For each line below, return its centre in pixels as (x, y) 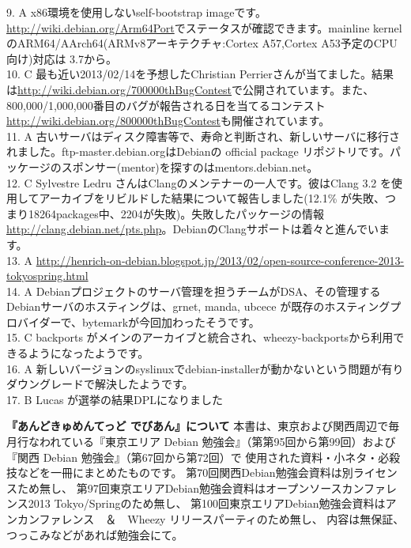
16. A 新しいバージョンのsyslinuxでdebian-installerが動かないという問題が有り (205, 368)
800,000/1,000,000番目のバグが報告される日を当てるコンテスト (166, 105)
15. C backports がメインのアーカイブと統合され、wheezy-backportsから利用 (200, 337)
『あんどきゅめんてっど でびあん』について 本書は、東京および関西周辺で (198, 426)
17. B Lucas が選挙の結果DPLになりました (115, 399)
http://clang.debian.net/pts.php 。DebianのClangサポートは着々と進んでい (192, 229)
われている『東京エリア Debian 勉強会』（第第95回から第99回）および (217, 442)
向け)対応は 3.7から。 (62, 58)
